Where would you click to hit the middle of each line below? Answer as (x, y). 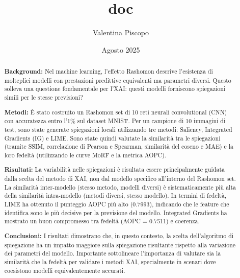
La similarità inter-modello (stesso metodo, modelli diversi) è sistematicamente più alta (120, 187)
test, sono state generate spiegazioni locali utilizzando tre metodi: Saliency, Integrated (118, 129)
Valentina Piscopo (121, 32)
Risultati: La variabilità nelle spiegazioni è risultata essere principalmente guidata (114, 170)
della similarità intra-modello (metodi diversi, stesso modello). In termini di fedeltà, (115, 195)
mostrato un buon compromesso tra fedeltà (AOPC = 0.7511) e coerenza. (102, 221)
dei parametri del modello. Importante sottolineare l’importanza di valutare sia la (113, 253)
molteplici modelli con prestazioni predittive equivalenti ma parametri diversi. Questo (118, 80)
